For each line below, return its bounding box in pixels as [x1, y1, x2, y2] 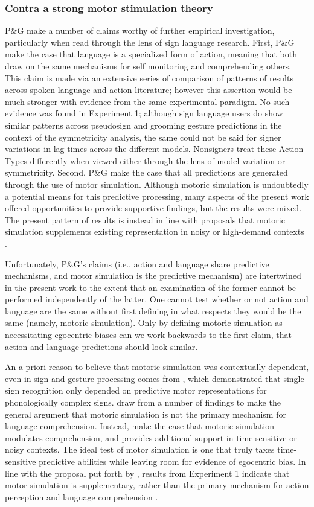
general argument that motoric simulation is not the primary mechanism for [5, 407, 286, 420]
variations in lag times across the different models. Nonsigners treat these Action [5, 142, 304, 155]
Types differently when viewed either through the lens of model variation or [5, 154, 286, 167]
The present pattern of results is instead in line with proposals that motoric [5, 213, 285, 226]
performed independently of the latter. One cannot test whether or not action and [5, 293, 309, 305]
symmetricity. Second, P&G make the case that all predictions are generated [5, 166, 288, 179]
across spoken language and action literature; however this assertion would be [5, 83, 292, 96]
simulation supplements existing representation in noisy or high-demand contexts [5, 225, 304, 238]
